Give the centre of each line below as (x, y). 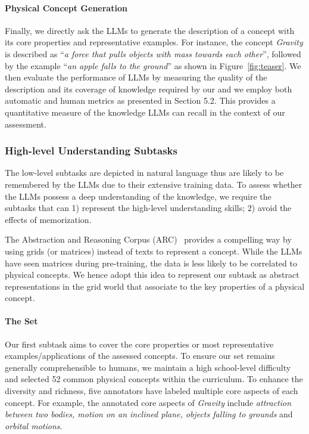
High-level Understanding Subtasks (91, 151)
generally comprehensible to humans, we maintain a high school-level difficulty (148, 367)
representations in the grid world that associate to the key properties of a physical (155, 286)
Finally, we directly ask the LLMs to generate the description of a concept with (150, 30)
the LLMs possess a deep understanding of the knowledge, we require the (138, 196)
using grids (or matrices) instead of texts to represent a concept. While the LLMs (154, 251)
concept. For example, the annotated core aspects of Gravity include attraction (148, 402)
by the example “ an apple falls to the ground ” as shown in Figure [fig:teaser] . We (153, 65)
